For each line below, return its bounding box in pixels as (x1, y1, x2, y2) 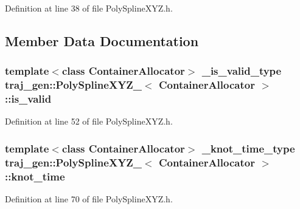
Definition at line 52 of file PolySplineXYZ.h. (5, 115, 173, 128)
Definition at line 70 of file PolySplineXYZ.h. (5, 193, 173, 205)
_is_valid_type (201, 63, 282, 78)
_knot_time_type (201, 140, 295, 156)
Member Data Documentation (5, 31, 199, 50)
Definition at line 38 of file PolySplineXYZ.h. (5, 2, 173, 14)
